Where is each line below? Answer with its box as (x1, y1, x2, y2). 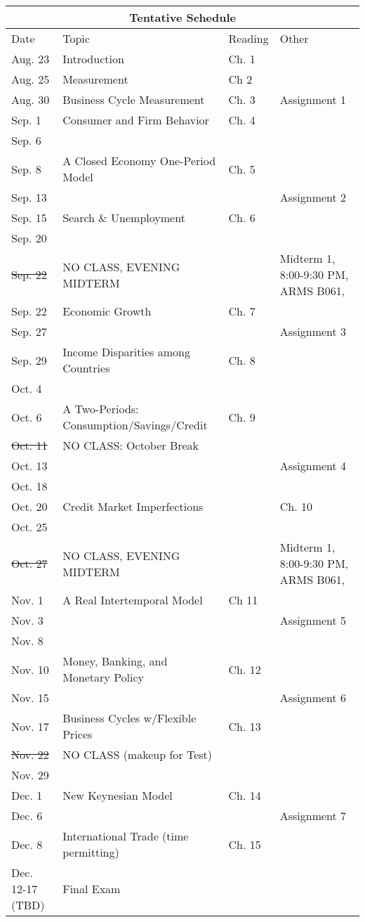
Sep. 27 (11, 323, 47, 339)
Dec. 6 (11, 807, 43, 824)
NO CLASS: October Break (62, 437, 199, 453)
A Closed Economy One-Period (62, 152, 216, 169)
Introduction (62, 51, 124, 67)
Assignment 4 (279, 457, 347, 474)
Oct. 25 (11, 519, 48, 535)
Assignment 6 (279, 689, 347, 706)
